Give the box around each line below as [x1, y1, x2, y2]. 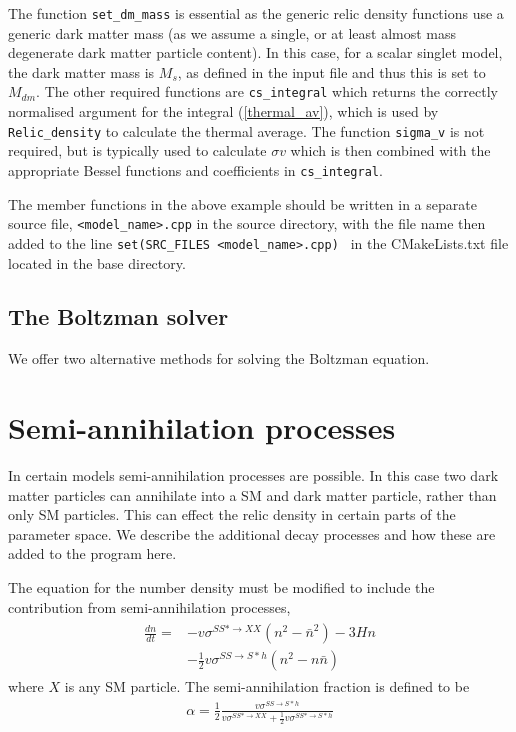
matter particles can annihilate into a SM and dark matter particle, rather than [8, 484, 497, 505]
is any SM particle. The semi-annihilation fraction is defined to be [64, 676, 470, 697]
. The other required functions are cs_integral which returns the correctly [36, 81, 498, 102]
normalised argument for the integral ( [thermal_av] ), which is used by [8, 101, 439, 122]
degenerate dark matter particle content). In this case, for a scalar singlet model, [8, 42, 503, 63]
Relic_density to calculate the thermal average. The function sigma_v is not [8, 120, 485, 141]
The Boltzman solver [8, 301, 229, 332]
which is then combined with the [290, 140, 491, 161]
